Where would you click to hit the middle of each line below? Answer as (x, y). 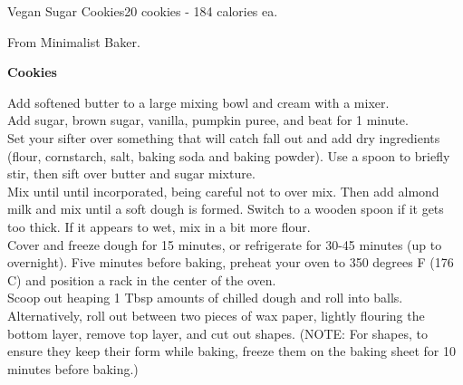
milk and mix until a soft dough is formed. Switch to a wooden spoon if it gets (226, 209)
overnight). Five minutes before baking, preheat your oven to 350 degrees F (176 (231, 262)
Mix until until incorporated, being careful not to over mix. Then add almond (223, 191)
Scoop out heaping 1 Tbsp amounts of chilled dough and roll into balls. (205, 298)
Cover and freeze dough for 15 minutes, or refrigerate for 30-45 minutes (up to (225, 244)
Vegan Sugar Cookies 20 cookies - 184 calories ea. (143, 11)
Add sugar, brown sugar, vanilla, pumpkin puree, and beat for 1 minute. (208, 120)
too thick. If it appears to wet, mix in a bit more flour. (159, 226)
